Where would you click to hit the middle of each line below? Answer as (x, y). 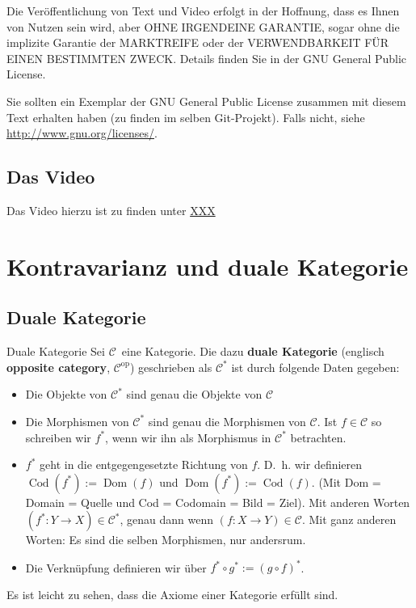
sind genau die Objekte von (194, 394)
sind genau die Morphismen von (227, 421)
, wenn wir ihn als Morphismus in (188, 437)
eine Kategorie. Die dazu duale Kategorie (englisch (253, 351)
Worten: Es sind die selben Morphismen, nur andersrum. (166, 540)
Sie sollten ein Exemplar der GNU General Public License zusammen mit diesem (206, 101)
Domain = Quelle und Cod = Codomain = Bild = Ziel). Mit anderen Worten (218, 502)
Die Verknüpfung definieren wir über (116, 567)
